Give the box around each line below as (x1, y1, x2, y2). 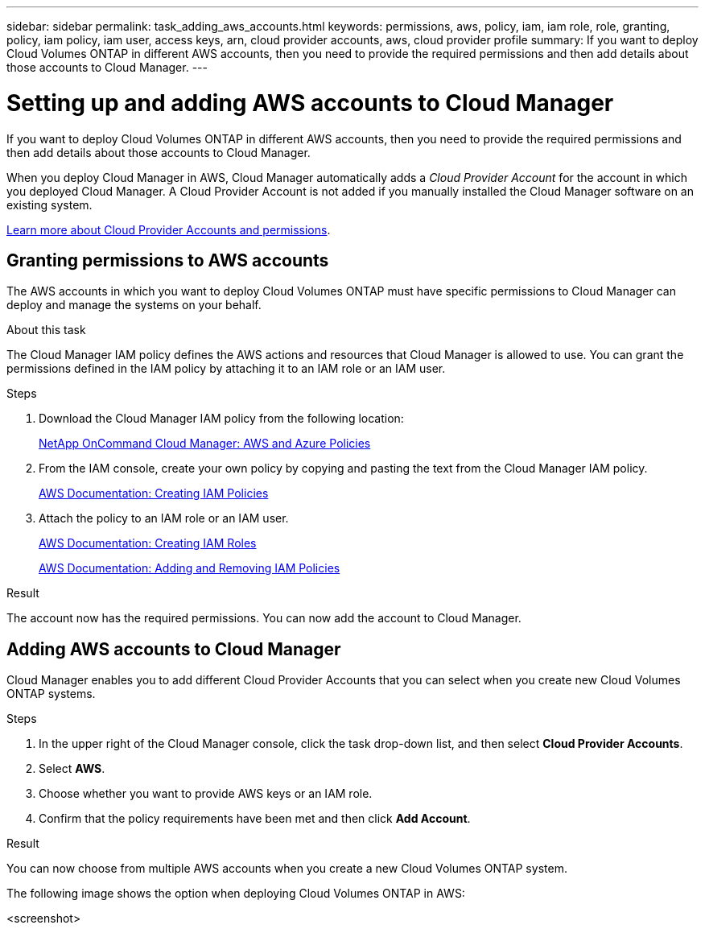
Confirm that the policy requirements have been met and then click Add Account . (39, 811, 471, 826)
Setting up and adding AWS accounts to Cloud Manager (6, 89, 614, 117)
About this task (6, 323, 86, 337)
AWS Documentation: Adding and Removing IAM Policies (39, 561, 340, 576)
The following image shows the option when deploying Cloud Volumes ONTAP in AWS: (6, 886, 465, 901)
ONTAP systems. (6, 687, 96, 701)
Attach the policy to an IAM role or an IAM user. (39, 511, 289, 526)
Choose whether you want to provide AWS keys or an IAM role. (39, 787, 373, 801)
